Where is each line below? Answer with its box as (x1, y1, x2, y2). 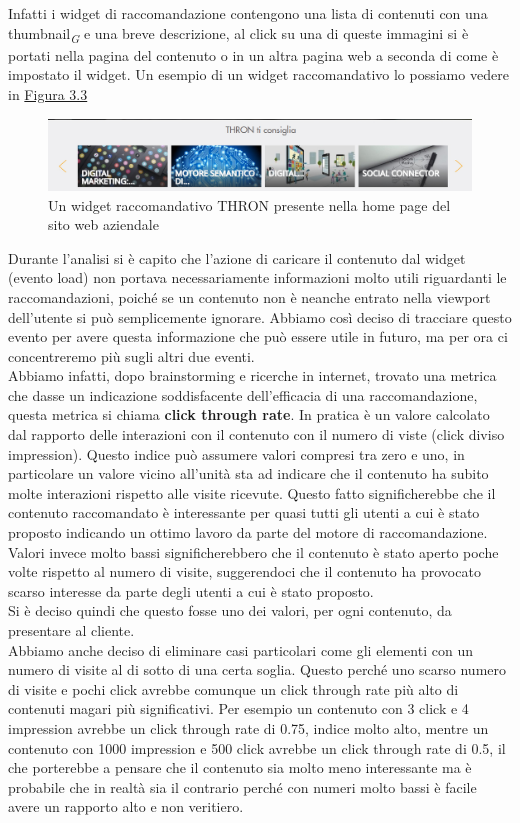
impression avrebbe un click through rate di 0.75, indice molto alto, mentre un (8, 717, 489, 738)
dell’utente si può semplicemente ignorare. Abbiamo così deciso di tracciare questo (8, 306, 512, 327)
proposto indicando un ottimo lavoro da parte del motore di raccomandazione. (8, 522, 488, 543)
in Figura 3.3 (8, 83, 88, 104)
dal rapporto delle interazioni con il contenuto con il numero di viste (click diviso (8, 424, 505, 445)
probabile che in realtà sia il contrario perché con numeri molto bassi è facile (8, 776, 477, 797)
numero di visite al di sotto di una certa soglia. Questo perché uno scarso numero (8, 659, 507, 680)
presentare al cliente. (8, 620, 135, 641)
